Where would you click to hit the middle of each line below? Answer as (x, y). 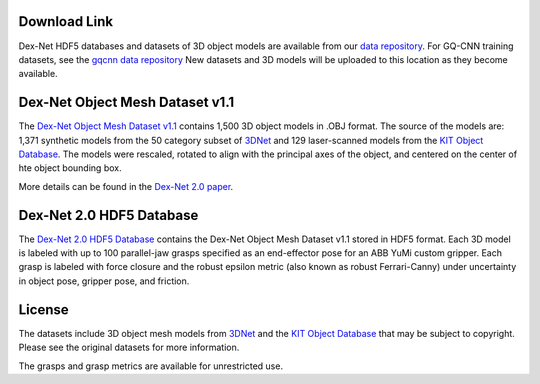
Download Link (66, 21)
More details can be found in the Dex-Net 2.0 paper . (126, 186)
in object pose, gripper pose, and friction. (104, 281)
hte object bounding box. (70, 168)
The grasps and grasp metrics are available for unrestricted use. (151, 366)
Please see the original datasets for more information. (129, 347)
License (43, 309)
